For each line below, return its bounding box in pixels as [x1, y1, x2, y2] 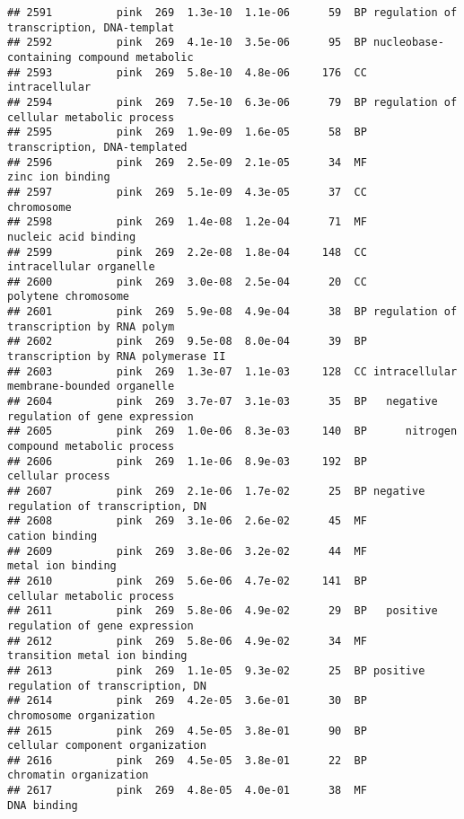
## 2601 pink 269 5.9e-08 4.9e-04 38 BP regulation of [7, 305, 458, 319]
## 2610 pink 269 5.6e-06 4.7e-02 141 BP [7, 574, 367, 587]
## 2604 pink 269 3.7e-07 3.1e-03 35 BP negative [7, 395, 438, 409]
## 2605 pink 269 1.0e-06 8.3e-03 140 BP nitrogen [7, 425, 458, 438]
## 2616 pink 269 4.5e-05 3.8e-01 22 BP [7, 753, 367, 767]
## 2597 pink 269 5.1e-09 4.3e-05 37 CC [7, 185, 367, 198]
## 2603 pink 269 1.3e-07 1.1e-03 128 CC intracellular [7, 365, 458, 378]
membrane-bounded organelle [7, 380, 175, 393]
